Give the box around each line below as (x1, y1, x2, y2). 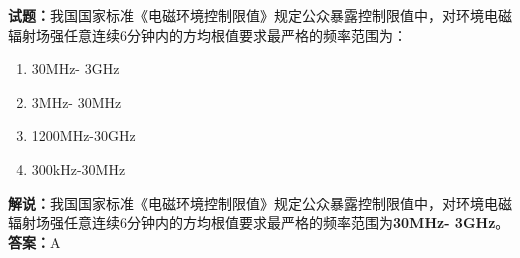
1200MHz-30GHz (31, 125, 136, 146)
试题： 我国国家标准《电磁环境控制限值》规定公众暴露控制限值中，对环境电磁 (8, 5, 512, 25)
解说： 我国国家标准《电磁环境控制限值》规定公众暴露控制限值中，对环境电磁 (8, 192, 512, 213)
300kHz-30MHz (31, 158, 126, 179)
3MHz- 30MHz (31, 91, 122, 112)
